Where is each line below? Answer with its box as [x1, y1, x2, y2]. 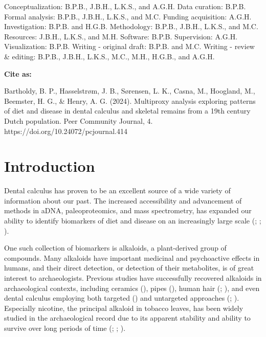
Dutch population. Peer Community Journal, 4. [4, 115, 153, 126]
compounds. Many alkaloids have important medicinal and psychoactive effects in [4, 252, 260, 263]
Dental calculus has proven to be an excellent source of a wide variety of [4, 185, 231, 196]
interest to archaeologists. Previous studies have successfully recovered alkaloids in [4, 273, 262, 283]
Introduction [4, 155, 95, 176]
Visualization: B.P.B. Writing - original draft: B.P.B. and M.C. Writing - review [4, 41, 255, 52]
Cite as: [4, 68, 32, 79]
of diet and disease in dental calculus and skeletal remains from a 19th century [4, 105, 251, 116]
